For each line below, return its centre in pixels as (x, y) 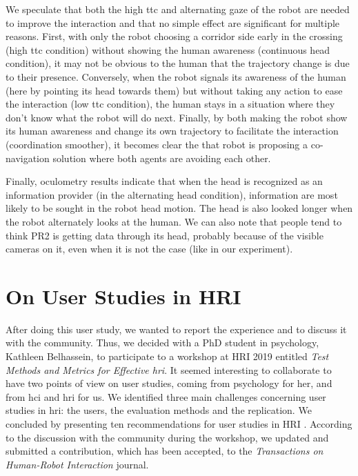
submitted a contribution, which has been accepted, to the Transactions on (165, 451)
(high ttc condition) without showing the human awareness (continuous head (168, 49)
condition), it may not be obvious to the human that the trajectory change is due (178, 63)
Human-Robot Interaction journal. (77, 464)
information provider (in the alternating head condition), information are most (172, 194)
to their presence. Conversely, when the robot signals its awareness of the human (176, 76)
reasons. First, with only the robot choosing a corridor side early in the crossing (174, 36)
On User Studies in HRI (123, 296)
